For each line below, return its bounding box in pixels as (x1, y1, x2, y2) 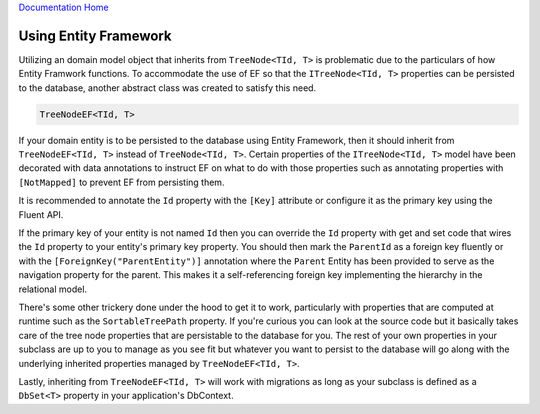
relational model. (18, 283, 88, 295)
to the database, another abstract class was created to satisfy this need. (18, 81, 317, 94)
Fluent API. (18, 208, 64, 220)
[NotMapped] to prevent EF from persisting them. (18, 176, 225, 188)
